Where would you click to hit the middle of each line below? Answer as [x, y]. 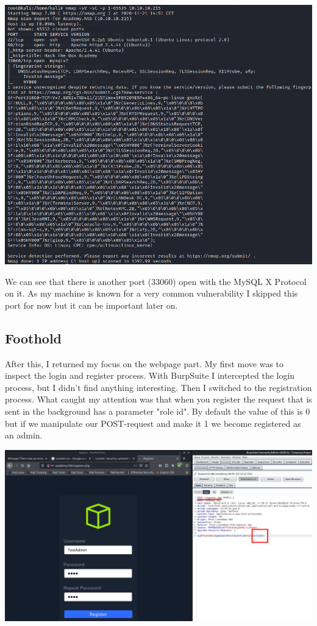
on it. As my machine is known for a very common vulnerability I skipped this [151, 293]
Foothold [34, 338]
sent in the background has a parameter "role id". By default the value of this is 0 [158, 411]
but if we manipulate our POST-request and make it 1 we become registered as [153, 423]
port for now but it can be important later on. [91, 305]
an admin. [24, 435]
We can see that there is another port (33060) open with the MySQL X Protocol [156, 281]
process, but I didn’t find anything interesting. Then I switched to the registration [158, 387]
